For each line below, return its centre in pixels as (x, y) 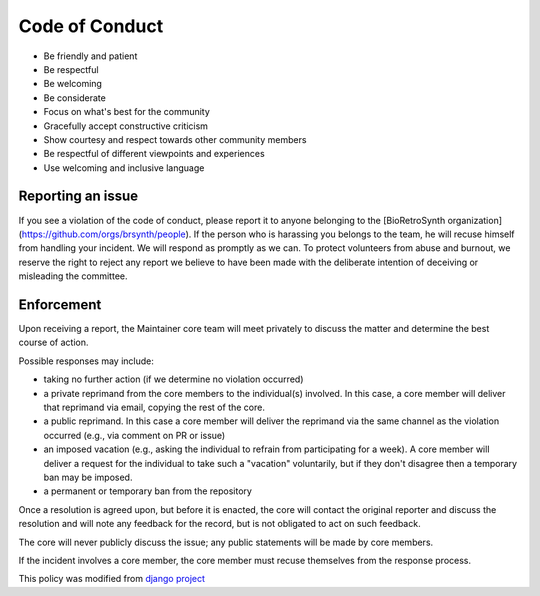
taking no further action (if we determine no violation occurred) (173, 379)
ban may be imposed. (88, 477)
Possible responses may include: (86, 361)
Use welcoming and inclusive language (124, 167)
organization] (475, 220)
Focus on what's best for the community (126, 112)
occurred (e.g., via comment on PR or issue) (134, 435)
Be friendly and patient (90, 56)
